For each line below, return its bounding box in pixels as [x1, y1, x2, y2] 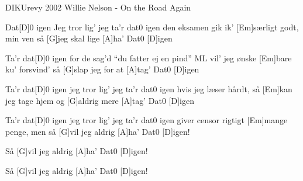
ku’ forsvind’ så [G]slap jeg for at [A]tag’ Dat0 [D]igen [5, 63, 199, 75]
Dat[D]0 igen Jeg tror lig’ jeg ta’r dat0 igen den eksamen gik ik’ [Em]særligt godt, [5, 20, 299, 33]
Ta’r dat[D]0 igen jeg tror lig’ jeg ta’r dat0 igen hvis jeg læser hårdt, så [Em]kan [5, 82, 292, 95]
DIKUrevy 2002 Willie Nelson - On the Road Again [5, 1, 191, 13]
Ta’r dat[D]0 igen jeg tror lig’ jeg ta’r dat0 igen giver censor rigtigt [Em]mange [5, 114, 288, 126]
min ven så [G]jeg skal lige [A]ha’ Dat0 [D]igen [5, 32, 173, 44]
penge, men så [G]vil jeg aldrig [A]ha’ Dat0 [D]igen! [5, 125, 190, 137]
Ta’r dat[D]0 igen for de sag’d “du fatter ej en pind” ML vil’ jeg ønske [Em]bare [5, 51, 292, 64]
